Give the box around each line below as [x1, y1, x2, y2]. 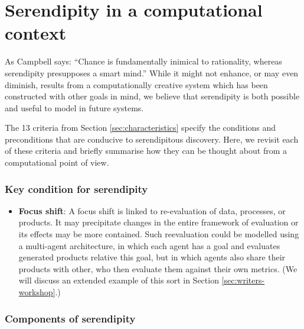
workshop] [18, 286, 55, 298]
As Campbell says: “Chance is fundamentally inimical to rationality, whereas [5, 55, 282, 67]
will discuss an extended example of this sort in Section [18, 274, 219, 286]
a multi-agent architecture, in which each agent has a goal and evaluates [18, 239, 280, 251]
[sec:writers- [221, 274, 265, 286]
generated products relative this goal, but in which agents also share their [18, 251, 286, 263]
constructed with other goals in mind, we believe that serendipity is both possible [5, 90, 300, 102]
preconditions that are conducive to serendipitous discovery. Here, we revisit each [5, 133, 299, 145]
